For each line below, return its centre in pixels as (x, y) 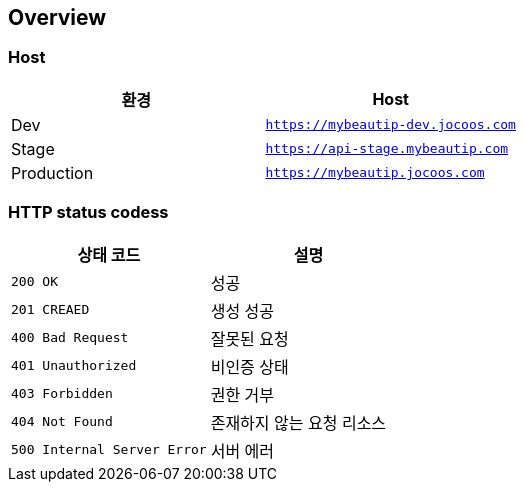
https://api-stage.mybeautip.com (387, 149)
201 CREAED (50, 310)
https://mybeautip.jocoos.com (375, 173)
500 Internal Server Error (109, 450)
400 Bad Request (70, 338)
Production (52, 172)
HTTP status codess (88, 212)
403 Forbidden (62, 394)
